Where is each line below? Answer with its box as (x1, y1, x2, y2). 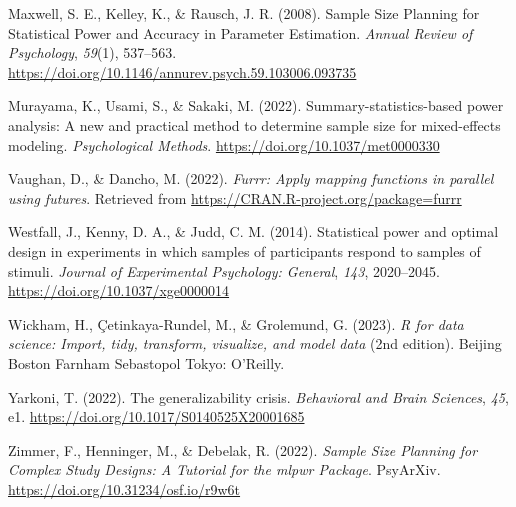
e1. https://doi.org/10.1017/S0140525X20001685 (8, 406, 305, 427)
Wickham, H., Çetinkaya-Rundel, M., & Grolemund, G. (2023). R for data (8, 313, 464, 334)
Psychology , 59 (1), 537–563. (8, 42, 177, 63)
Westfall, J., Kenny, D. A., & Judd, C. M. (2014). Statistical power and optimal (8, 221, 499, 242)
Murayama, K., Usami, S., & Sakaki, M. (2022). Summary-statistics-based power (8, 95, 504, 116)
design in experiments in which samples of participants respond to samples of (8, 240, 481, 261)
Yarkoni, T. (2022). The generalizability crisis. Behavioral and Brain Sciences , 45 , (8, 386, 509, 407)
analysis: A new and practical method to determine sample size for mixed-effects (8, 114, 501, 135)
